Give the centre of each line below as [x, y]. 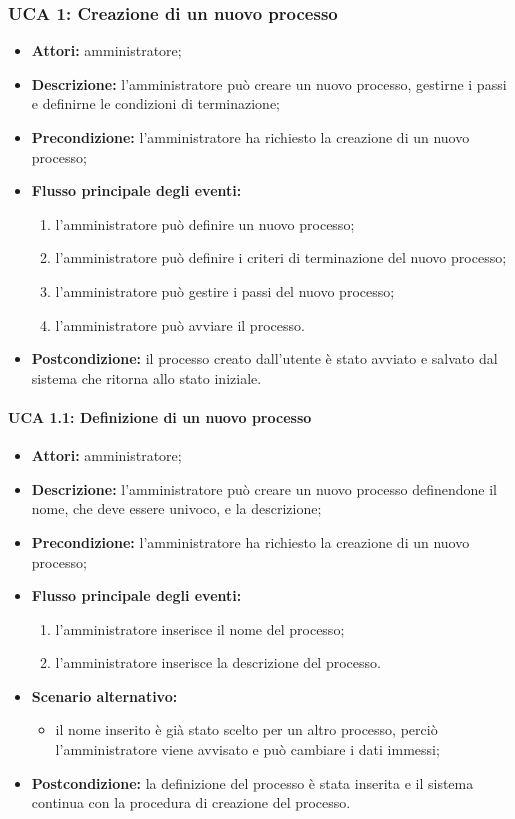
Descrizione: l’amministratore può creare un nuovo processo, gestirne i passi [269, 83]
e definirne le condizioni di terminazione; [156, 103]
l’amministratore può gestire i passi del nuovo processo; [225, 290]
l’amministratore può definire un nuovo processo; [205, 223]
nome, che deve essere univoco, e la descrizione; [176, 508]
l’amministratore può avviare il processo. [180, 324]
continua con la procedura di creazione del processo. [191, 802]
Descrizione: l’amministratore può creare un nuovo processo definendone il [264, 488]
